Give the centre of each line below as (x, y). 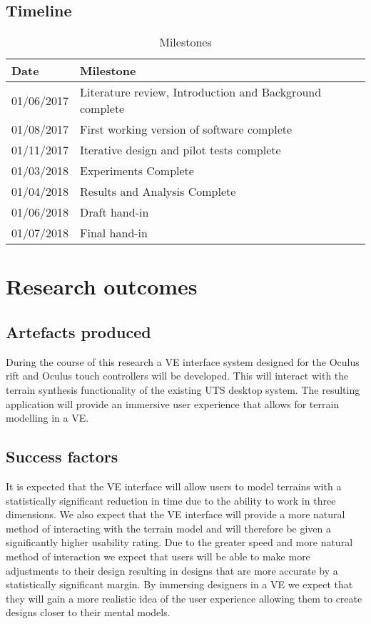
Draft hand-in (115, 212)
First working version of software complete (186, 129)
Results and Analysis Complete (158, 192)
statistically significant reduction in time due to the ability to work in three (171, 500)
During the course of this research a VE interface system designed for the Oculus (183, 361)
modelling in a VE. (47, 418)
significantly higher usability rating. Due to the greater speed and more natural (179, 542)
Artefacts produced (78, 331)
